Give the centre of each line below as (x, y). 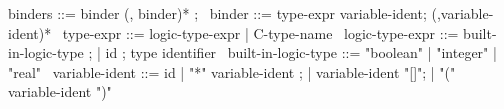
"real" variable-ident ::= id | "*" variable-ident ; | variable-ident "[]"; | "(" (232, 71)
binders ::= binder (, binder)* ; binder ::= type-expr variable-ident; (217, 13)
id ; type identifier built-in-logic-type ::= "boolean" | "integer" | (301, 52)
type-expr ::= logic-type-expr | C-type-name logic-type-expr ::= (260, 32)
